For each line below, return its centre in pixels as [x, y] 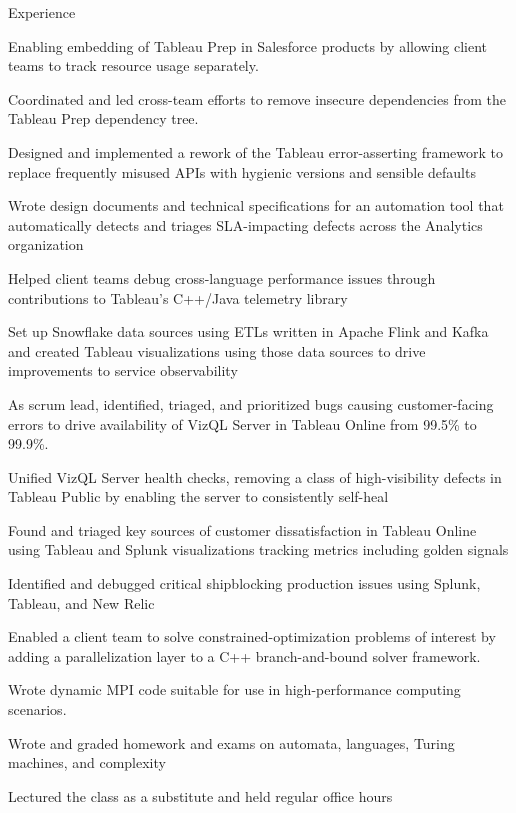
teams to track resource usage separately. [133, 65]
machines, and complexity [87, 762]
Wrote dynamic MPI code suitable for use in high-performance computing [234, 689]
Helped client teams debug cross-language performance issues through [222, 277]
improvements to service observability [123, 370]
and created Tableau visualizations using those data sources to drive [217, 350]
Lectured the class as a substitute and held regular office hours [200, 795]
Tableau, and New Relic [81, 602]
